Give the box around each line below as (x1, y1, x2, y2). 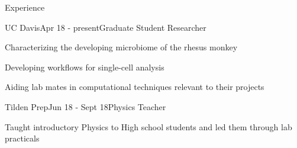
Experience (5, 1, 45, 13)
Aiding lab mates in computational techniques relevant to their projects (5, 81, 264, 93)
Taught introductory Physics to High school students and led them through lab (5, 120, 292, 133)
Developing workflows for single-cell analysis (5, 60, 164, 73)
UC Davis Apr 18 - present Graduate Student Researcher (5, 21, 206, 33)
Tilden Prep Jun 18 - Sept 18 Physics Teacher (5, 100, 166, 112)
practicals (5, 132, 40, 144)
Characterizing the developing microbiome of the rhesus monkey (5, 41, 238, 53)
